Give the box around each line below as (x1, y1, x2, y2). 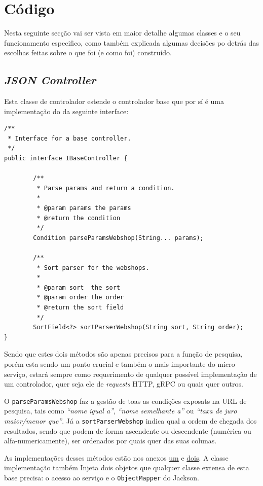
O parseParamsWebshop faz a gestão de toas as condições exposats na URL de (4, 395, 247, 406)
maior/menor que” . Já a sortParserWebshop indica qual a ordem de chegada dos (4, 415, 257, 426)
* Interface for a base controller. (8, 134, 131, 142)
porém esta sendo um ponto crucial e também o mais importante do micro (4, 358, 235, 369)
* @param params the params (36, 204, 131, 212)
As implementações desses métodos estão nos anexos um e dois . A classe (4, 452, 229, 463)
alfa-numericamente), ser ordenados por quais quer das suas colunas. (4, 435, 217, 446)
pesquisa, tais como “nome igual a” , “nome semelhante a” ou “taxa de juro (4, 405, 237, 416)
